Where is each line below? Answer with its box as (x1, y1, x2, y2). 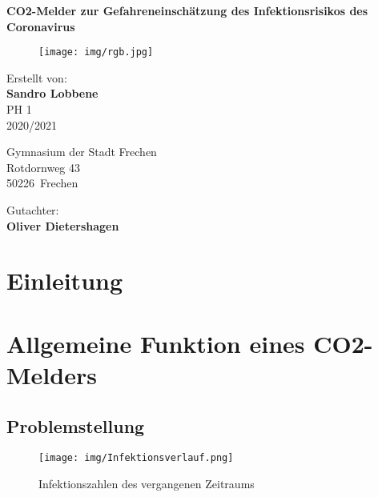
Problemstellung (6, 413, 145, 438)
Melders (6, 358, 97, 391)
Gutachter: (6, 202, 59, 218)
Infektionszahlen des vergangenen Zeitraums (38, 475, 255, 491)
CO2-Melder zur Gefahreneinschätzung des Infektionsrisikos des (6, 2, 368, 18)
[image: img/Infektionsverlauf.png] (38, 452, 234, 464)
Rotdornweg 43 (6, 158, 81, 175)
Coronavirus (6, 18, 75, 34)
